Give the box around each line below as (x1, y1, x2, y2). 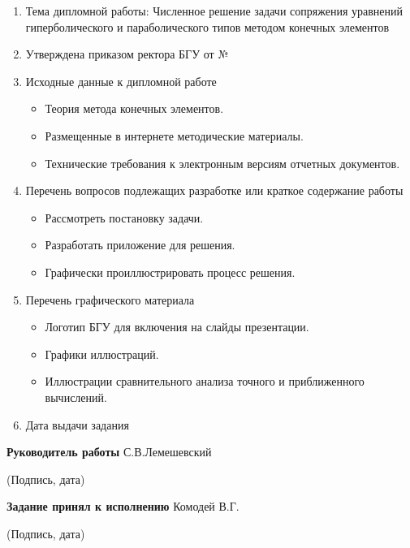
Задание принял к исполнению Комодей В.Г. (6, 498, 240, 515)
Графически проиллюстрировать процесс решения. (45, 263, 296, 280)
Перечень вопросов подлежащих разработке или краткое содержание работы (25, 182, 404, 199)
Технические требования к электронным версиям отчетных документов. (45, 154, 400, 171)
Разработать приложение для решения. (45, 236, 235, 253)
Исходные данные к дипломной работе (25, 72, 217, 89)
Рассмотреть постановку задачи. (45, 209, 204, 226)
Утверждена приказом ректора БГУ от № (25, 45, 229, 63)
